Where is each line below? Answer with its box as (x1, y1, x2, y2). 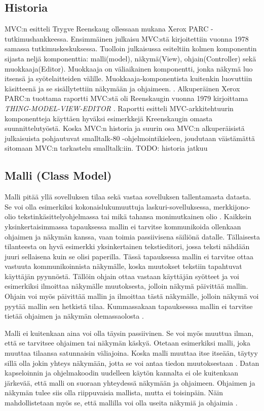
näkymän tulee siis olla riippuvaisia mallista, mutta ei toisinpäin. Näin (5, 387, 223, 398)
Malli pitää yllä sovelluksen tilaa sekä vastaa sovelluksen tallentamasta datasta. (5, 191, 251, 202)
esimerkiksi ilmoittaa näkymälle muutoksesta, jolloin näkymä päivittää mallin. (5, 281, 248, 291)
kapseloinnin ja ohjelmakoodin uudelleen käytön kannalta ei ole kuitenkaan (5, 367, 238, 378)
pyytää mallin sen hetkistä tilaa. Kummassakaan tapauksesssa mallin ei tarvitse (5, 300, 253, 311)
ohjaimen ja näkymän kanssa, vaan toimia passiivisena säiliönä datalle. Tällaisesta (5, 231, 260, 242)
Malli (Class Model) (5, 167, 112, 183)
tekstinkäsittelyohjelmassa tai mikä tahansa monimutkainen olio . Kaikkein (18, 211, 251, 222)
